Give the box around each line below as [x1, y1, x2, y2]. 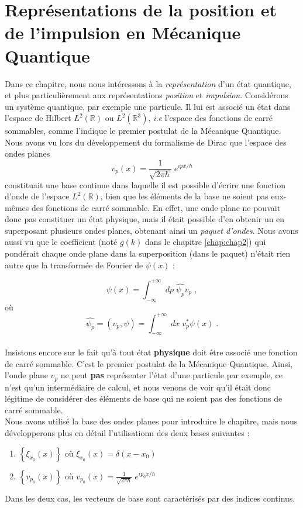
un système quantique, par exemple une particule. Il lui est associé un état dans [5, 100, 291, 112]
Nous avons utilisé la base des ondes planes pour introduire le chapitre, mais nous [5, 415, 298, 427]
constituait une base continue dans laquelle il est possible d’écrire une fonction [5, 178, 286, 191]
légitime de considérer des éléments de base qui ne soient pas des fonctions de [5, 392, 283, 405]
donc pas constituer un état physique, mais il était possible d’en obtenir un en [5, 213, 285, 225]
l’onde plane [5, 369, 48, 381]
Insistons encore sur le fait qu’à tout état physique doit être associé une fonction [5, 346, 298, 358]
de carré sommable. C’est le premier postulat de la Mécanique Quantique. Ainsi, [5, 357, 292, 369]
